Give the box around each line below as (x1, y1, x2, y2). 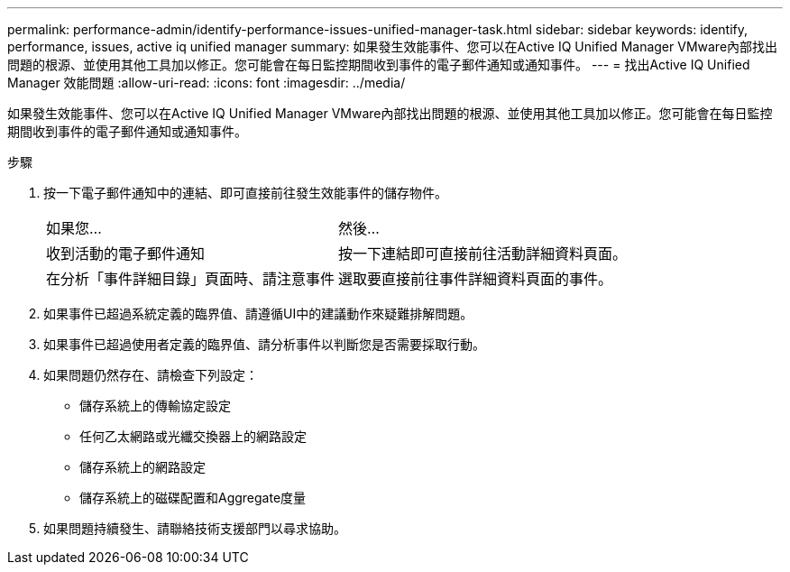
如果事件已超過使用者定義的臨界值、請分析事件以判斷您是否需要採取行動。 (43, 337, 485, 352)
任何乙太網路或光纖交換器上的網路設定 (79, 429, 307, 444)
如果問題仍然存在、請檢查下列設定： (43, 367, 258, 383)
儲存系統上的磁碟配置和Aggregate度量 (79, 490, 307, 505)
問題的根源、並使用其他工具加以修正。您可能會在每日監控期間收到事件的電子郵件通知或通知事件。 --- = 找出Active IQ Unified (7, 57, 750, 72)
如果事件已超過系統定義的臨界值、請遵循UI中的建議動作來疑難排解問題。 (43, 306, 473, 321)
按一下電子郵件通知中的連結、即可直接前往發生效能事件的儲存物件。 (43, 185, 447, 200)
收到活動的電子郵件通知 (46, 244, 206, 263)
